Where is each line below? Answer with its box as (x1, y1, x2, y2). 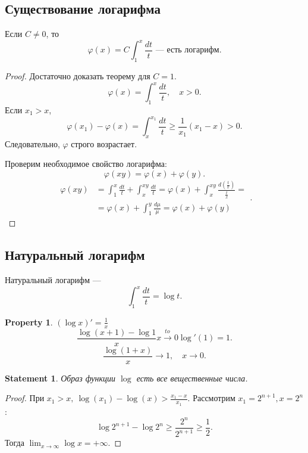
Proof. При (5, 392, 45, 404)
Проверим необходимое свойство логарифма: (5, 157, 167, 170)
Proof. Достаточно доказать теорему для (5, 70, 150, 82)
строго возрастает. (71, 137, 137, 150)
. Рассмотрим (187, 392, 235, 404)
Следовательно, (5, 137, 60, 150)
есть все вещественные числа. (136, 371, 248, 384)
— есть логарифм (155, 46, 219, 55)
